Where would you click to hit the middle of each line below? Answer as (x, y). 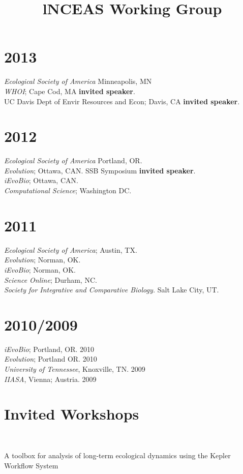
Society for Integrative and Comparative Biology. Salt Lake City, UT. (112, 290)
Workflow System (31, 465)
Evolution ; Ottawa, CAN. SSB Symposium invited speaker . (100, 170)
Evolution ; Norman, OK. (42, 260)
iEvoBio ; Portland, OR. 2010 (49, 349)
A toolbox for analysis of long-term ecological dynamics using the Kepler (117, 455)
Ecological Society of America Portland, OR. (73, 160)
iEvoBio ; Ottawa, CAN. (41, 180)
